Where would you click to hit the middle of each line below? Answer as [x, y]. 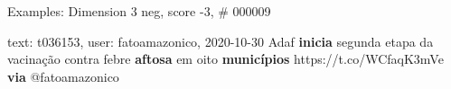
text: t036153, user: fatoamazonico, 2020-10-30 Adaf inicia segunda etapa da [221, 41]
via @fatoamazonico [63, 76]
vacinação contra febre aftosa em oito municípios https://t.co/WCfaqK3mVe [225, 59]
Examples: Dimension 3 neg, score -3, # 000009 [139, 11]
